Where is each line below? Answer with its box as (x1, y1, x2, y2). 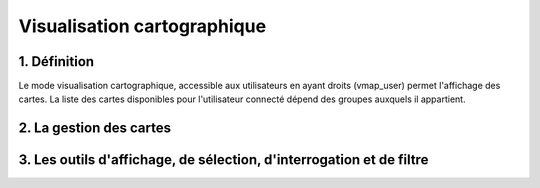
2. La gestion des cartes (18, 120, 172, 137)
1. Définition (18, 53, 95, 70)
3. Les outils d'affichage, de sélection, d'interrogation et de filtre (18, 151, 429, 169)
